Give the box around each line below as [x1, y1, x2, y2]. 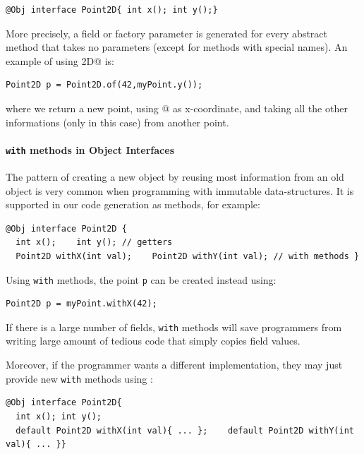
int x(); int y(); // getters [16, 237, 173, 248]
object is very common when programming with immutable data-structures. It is [6, 183, 354, 198]
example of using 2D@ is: [6, 53, 114, 68]
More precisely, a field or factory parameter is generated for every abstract [6, 25, 327, 40]
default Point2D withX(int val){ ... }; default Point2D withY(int [16, 425, 354, 436]
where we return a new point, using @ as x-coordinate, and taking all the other [6, 100, 348, 115]
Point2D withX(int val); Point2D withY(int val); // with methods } [16, 251, 360, 261]
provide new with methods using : [6, 371, 153, 386]
